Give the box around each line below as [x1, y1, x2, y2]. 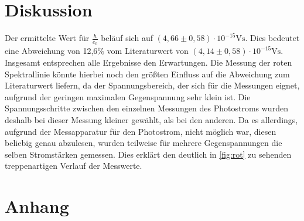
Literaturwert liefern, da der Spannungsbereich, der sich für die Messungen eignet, [5, 79, 300, 91]
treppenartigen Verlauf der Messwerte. [5, 159, 142, 172]
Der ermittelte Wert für [5, 32, 90, 44]
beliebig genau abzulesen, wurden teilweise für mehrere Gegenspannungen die [5, 137, 282, 149]
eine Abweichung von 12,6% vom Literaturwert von [5, 45, 189, 57]
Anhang [5, 194, 69, 218]
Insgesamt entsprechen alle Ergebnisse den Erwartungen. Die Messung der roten [5, 56, 292, 68]
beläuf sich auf [101, 32, 153, 44]
